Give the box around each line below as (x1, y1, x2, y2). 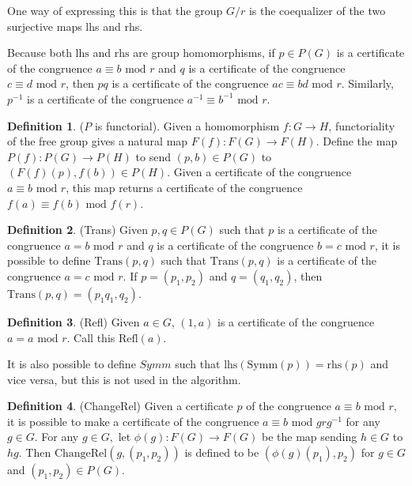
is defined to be (184, 444, 259, 461)
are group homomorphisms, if (133, 44, 275, 61)
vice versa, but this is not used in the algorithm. (7, 371, 241, 387)
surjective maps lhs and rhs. (7, 17, 143, 34)
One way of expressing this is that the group (7, 2, 223, 18)
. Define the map (316, 133, 398, 149)
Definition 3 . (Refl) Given (7, 313, 140, 330)
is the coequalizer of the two (248, 2, 386, 18)
